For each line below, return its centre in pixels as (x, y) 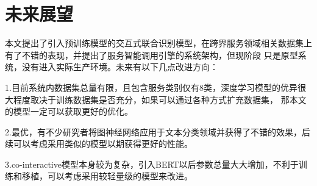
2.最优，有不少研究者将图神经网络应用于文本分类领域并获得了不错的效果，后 (158, 131)
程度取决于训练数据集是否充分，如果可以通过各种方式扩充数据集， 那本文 (160, 99)
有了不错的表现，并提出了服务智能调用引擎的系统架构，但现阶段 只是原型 (151, 55)
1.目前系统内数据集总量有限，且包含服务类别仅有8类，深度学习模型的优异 (151, 87)
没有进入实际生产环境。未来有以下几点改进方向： (120, 67)
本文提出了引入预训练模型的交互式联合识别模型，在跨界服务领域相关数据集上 (158, 43)
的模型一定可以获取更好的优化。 (69, 111)
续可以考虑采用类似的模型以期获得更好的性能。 (99, 144)
